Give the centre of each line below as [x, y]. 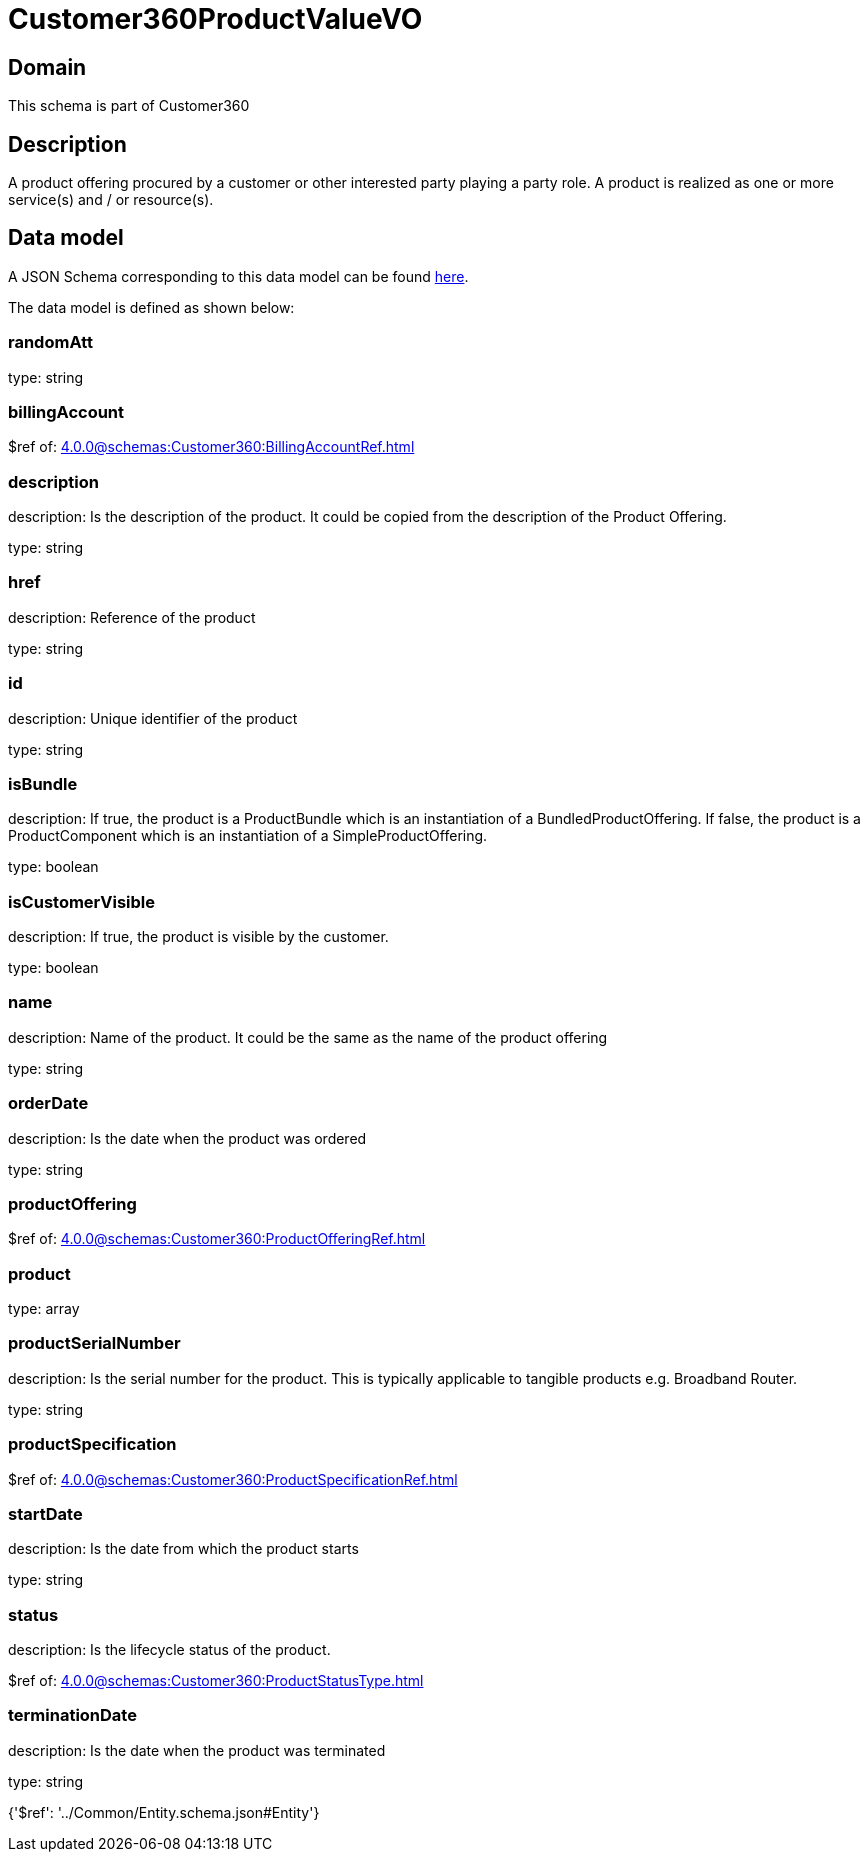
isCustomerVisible [81, 901]
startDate [45, 1513]
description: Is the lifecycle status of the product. [169, 1650]
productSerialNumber [94, 1343]
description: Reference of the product [132, 617]
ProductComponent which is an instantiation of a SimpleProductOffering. [248, 836]
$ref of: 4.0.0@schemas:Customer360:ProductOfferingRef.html [217, 1239]
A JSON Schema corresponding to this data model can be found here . [238, 276]
